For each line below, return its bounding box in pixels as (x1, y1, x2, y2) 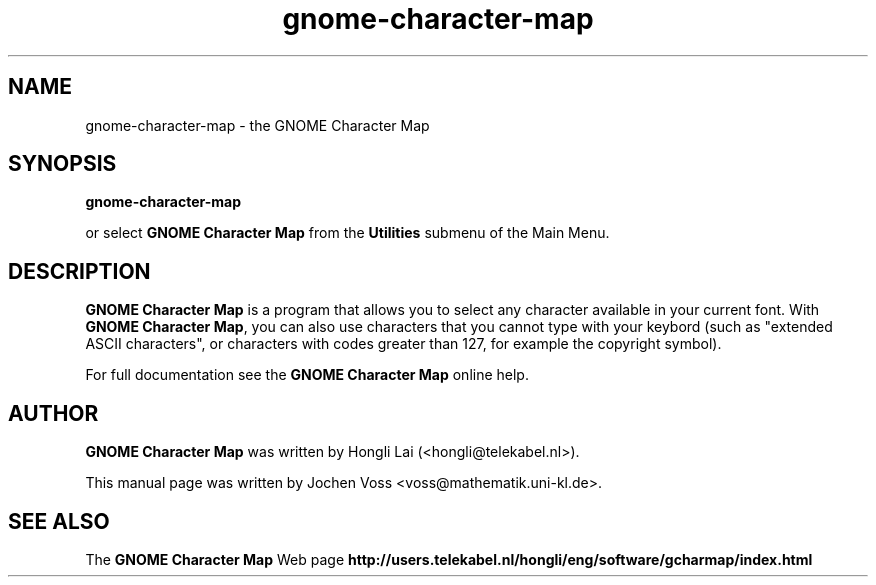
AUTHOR (8, 400, 99, 426)
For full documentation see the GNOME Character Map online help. (85, 366, 529, 384)
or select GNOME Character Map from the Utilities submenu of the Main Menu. (85, 224, 610, 242)
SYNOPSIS (8, 151, 117, 177)
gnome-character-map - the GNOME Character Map (85, 116, 430, 134)
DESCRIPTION (8, 258, 151, 284)
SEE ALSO (8, 508, 110, 534)
